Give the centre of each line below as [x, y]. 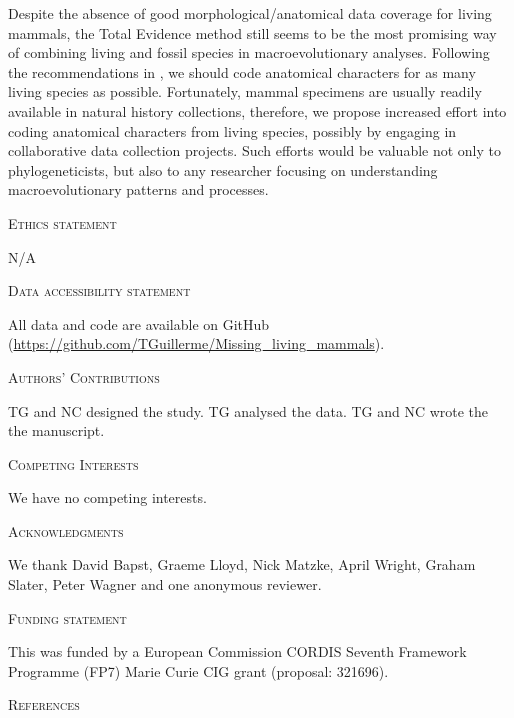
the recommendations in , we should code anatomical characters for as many [242, 71]
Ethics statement [62, 222]
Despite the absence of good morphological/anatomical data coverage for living [250, 13]
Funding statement [67, 617]
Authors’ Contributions [84, 376]
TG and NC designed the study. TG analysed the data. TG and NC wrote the [248, 410]
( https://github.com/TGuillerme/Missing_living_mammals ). [196, 343]
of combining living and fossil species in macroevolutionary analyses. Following [249, 52]
